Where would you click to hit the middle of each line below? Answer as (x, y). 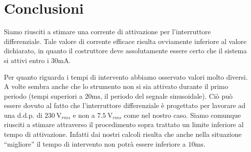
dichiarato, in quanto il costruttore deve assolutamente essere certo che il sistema (125, 51)
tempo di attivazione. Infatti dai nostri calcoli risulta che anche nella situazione (123, 134)
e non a (84, 115)
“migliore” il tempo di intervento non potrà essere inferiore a (95, 143)
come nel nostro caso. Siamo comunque (183, 115)
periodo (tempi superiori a (43, 96)
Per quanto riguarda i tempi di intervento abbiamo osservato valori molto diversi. (126, 76)
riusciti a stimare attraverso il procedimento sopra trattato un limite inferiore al (124, 124)
